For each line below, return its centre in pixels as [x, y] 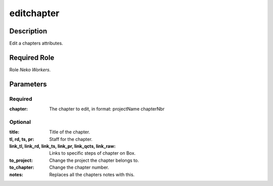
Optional [20, 122]
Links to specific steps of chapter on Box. [93, 153]
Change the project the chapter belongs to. [94, 160]
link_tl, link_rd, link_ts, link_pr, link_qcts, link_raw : [62, 146]
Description [28, 31]
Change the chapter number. [79, 167]
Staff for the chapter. [71, 139]
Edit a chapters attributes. [36, 43]
